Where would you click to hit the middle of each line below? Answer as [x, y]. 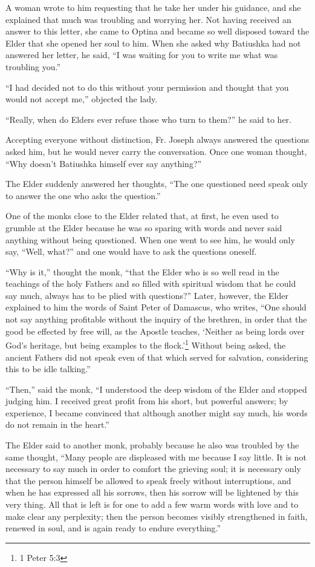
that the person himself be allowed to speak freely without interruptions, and [148, 480]
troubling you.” [33, 66]
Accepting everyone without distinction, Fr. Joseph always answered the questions [157, 139]
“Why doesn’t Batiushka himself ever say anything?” [104, 163]
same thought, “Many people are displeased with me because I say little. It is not [156, 457]
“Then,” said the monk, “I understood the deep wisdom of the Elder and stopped [156, 389]
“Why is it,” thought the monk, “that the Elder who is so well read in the [142, 271]
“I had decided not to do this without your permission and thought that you [147, 87]
